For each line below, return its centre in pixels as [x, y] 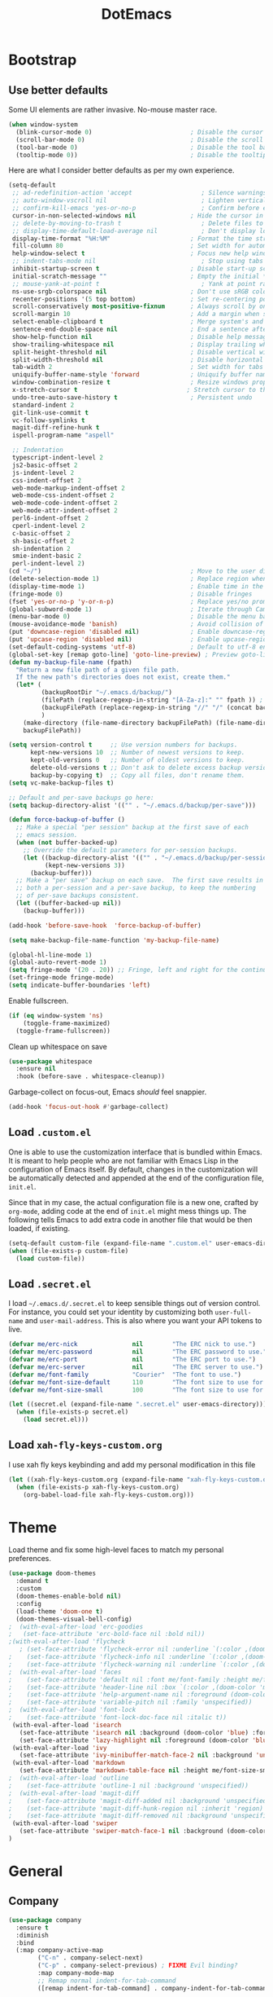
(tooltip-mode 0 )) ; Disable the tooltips [143, 155]
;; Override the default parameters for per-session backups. [130, 850]
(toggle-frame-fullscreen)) [63, 1031]
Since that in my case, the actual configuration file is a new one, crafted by [133, 1202]
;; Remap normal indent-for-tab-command [107, 1981]
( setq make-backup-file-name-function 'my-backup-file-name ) [114, 940]
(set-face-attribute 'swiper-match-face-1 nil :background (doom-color [143, 1831]
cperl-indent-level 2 [48, 526]
